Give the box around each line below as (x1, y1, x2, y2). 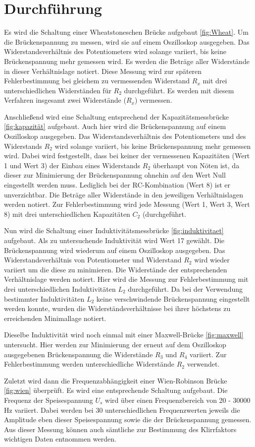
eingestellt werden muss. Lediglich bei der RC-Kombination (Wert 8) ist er (4, 180, 230, 190)
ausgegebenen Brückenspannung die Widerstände (4, 349, 153, 359)
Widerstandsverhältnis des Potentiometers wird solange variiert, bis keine (4, 46, 226, 57)
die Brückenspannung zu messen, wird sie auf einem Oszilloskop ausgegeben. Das (4, 36, 250, 47)
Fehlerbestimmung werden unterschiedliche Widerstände (4, 359, 174, 369)
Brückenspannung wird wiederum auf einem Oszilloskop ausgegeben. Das (4, 245, 225, 255)
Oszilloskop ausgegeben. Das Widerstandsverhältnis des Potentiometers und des (4, 131, 246, 141)
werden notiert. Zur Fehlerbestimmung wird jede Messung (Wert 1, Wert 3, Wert (4, 199, 250, 209)
